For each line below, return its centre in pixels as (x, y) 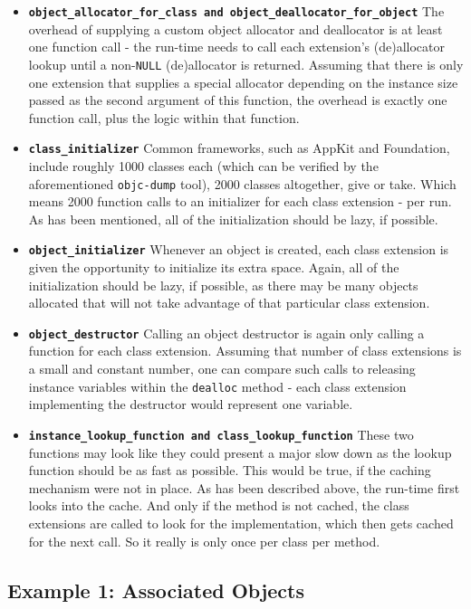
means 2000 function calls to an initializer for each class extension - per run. (240, 201)
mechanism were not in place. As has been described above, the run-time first (244, 487)
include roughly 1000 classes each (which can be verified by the (203, 165)
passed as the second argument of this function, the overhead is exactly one (238, 100)
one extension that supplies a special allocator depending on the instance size (243, 82)
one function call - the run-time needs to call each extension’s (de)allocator (236, 47)
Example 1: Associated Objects (156, 590)
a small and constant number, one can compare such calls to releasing (222, 369)
